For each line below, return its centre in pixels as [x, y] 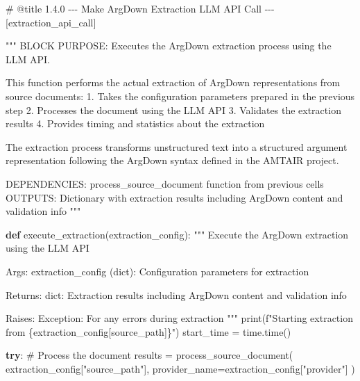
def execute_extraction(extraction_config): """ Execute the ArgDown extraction [177, 234]
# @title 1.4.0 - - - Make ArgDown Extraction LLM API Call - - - [140, 8]
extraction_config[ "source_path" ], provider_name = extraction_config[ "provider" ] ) [180, 368]
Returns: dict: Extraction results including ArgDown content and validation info [176, 294]
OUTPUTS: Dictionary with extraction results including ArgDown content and [174, 197]
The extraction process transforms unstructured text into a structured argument [177, 146]
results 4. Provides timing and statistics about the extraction [135, 123]
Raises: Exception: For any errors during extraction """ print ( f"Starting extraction [179, 318]
